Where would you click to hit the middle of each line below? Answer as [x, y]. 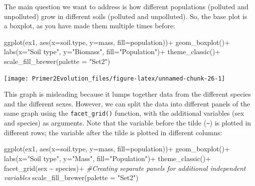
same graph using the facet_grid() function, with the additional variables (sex [124, 113]
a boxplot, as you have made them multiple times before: [90, 26]
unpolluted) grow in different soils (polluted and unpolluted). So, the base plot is [126, 16]
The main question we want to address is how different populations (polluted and [126, 6]
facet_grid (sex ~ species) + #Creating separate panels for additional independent [125, 168]
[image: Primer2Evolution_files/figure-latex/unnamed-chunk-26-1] [115, 78]
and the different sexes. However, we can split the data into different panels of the [127, 103]
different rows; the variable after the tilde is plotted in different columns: [113, 132]
